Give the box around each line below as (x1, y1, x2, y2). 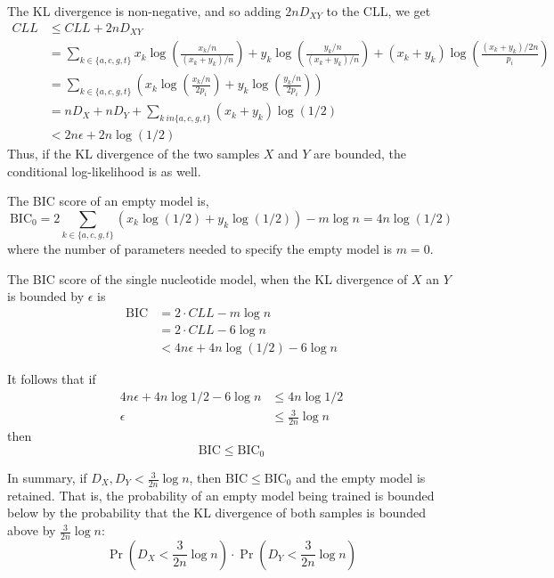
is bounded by (7, 287, 85, 305)
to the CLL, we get (326, 2, 431, 20)
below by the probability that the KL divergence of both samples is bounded (7, 503, 426, 522)
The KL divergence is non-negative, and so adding (7, 2, 281, 20)
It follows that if (7, 369, 96, 387)
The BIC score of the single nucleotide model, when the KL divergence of (7, 269, 408, 288)
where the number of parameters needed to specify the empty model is (7, 240, 393, 258)
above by (7, 521, 56, 540)
